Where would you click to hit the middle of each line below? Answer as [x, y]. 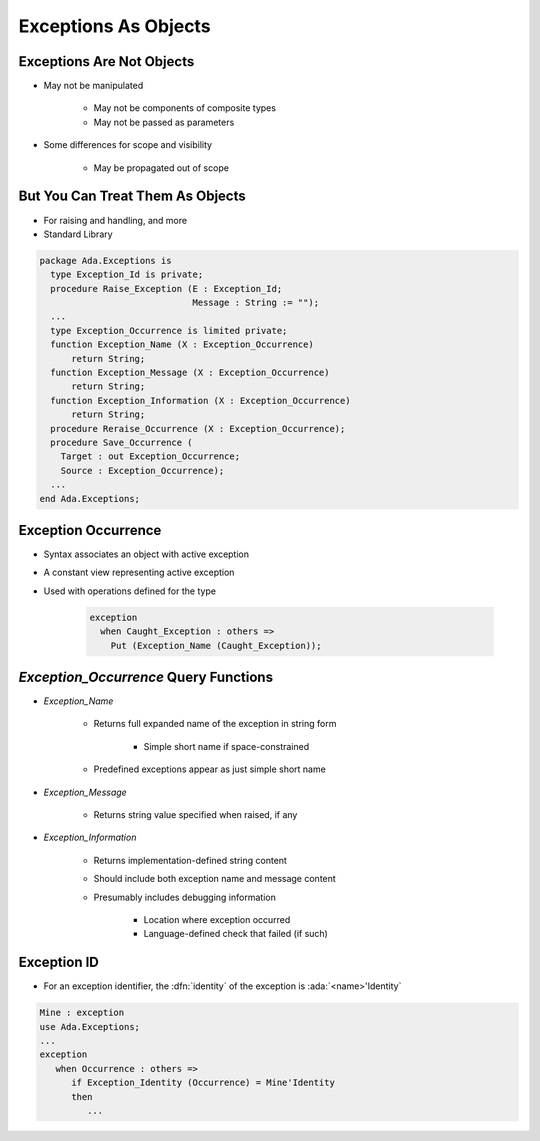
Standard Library [78, 234]
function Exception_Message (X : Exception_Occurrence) [190, 373]
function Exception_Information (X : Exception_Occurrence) [200, 400]
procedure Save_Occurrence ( [122, 442]
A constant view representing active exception [139, 572]
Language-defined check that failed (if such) [236, 934]
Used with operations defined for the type [130, 591]
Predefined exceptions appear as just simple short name [210, 769]
